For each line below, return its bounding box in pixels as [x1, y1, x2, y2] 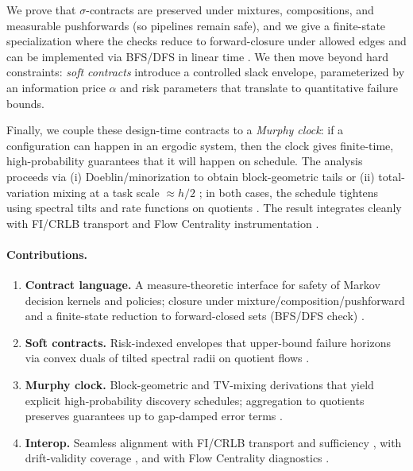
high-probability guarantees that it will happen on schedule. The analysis [6, 152, 363, 169]
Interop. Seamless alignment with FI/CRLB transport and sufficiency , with [25, 434, 402, 450]
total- [378, 168, 405, 184]
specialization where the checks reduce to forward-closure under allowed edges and [6, 33, 407, 49]
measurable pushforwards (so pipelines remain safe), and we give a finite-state [6, 17, 386, 33]
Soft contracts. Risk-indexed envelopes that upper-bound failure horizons [25, 334, 391, 350]
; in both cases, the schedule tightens [199, 183, 379, 200]
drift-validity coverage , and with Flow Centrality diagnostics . [25, 450, 330, 466]
